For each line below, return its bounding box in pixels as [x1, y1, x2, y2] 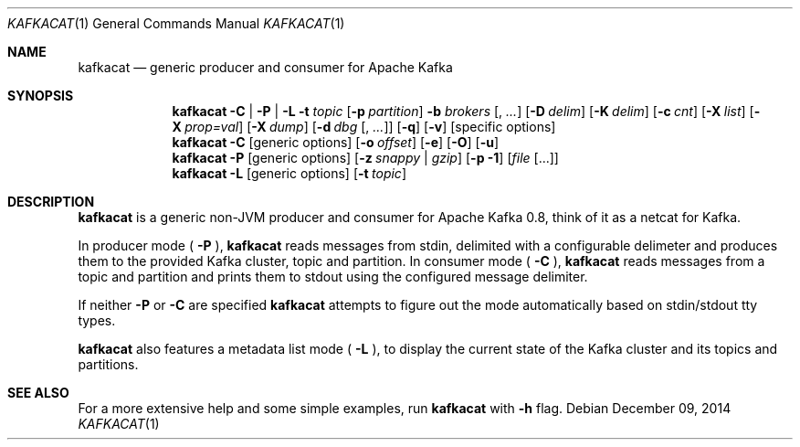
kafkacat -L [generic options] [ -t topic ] [172, 165, 406, 181]
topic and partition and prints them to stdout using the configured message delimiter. [78, 269, 588, 284]
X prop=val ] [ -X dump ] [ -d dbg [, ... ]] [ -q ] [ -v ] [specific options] [172, 119, 556, 134]
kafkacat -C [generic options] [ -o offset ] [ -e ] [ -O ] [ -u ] [172, 134, 500, 150]
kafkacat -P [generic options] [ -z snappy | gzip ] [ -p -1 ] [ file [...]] [172, 150, 559, 165]
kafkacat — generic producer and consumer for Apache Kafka [78, 59, 453, 75]
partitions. [78, 357, 139, 372]
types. [78, 313, 116, 328]
